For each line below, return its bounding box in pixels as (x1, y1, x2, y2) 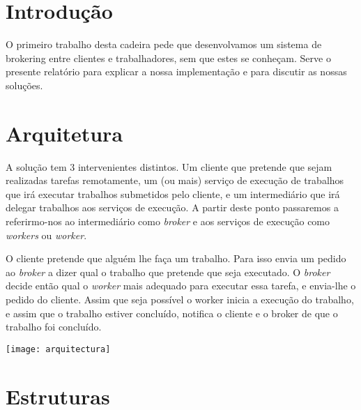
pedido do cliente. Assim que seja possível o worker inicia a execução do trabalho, (6, 291, 354, 306)
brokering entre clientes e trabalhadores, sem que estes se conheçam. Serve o (6, 50, 331, 65)
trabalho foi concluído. (6, 319, 102, 334)
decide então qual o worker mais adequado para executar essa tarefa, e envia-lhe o (6, 278, 356, 293)
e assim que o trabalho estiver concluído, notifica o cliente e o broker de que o (6, 305, 338, 320)
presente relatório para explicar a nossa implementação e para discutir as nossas (6, 64, 347, 79)
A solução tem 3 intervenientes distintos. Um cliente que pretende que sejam (6, 159, 332, 174)
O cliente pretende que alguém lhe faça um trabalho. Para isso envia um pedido (6, 251, 346, 266)
